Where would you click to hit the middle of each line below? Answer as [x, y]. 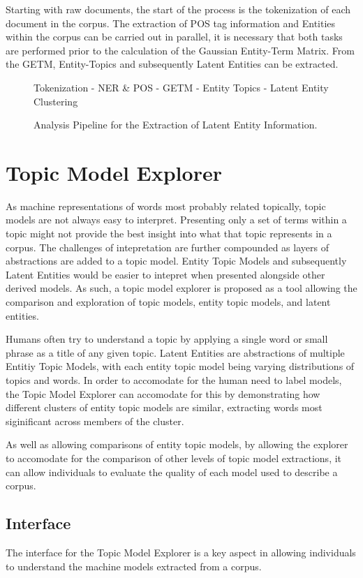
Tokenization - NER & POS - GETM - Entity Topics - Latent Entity [181, 87]
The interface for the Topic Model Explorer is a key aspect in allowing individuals [181, 552]
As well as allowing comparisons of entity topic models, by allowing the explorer [177, 444]
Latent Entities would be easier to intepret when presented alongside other [165, 274]
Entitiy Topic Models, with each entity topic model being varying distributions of [180, 366]
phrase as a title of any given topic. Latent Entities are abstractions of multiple [175, 352]
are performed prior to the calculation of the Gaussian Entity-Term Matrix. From [180, 50]
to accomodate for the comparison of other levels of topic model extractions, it [174, 458]
